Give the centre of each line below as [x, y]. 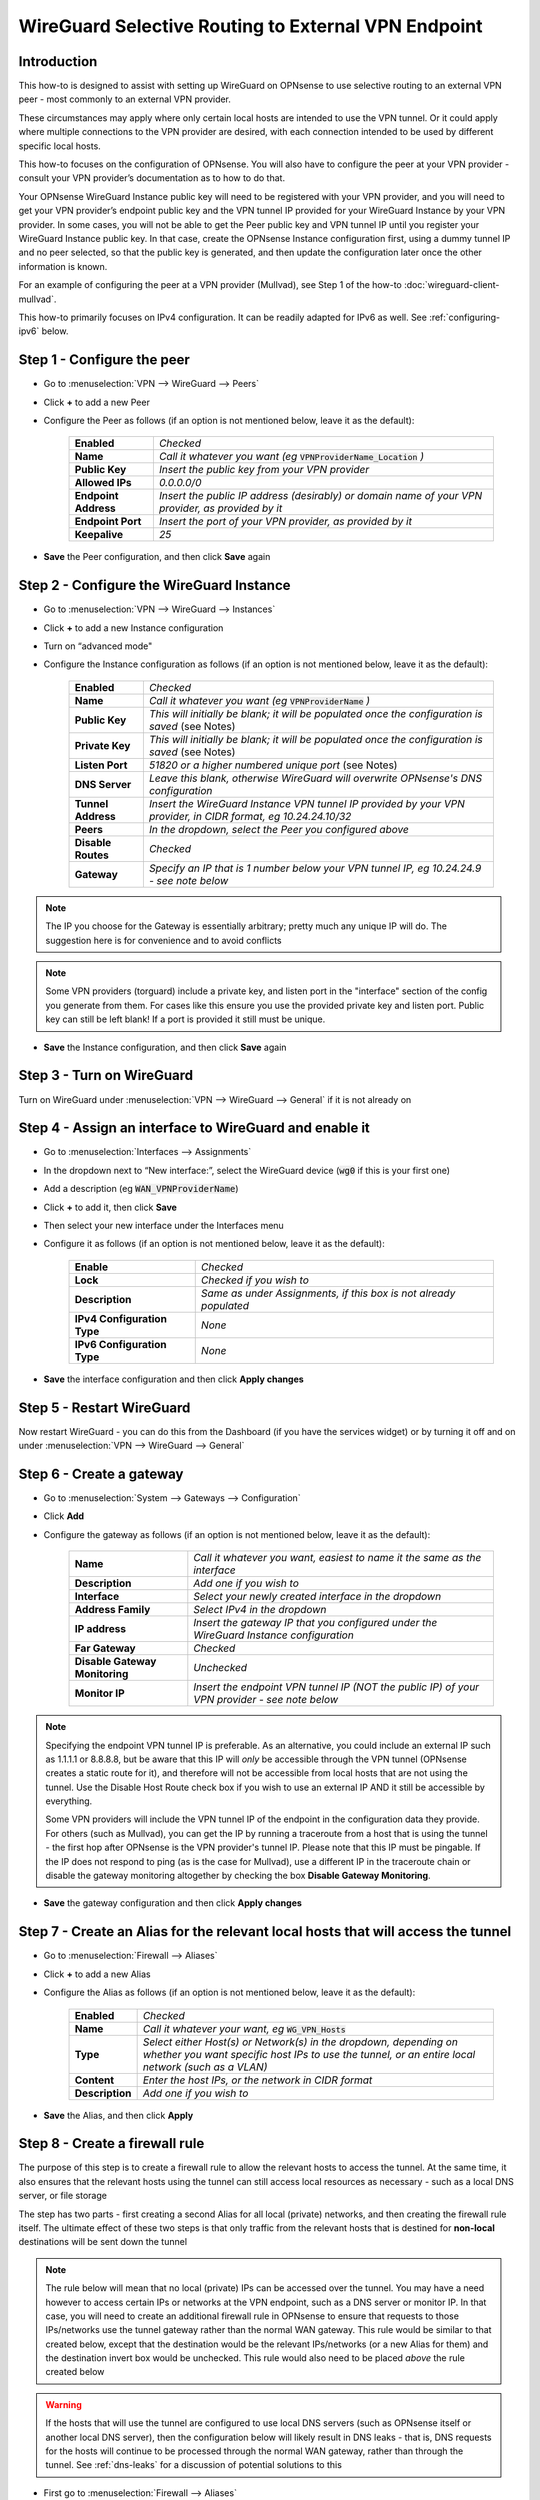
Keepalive [99, 535]
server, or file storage [62, 2196]
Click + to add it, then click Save [110, 1207]
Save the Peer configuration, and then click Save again [157, 557]
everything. [69, 1801]
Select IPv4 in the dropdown [260, 1610]
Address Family [112, 1610]
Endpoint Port [108, 522]
